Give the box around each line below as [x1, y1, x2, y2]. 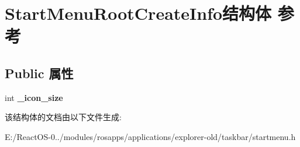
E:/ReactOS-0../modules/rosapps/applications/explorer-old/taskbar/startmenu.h [5, 130, 296, 142]
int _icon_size [5, 91, 63, 103]
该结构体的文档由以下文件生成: [5, 111, 122, 123]
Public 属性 [5, 64, 74, 82]
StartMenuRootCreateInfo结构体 [5, 1, 272, 25]
